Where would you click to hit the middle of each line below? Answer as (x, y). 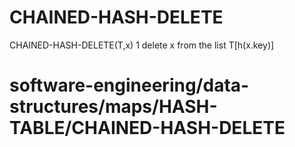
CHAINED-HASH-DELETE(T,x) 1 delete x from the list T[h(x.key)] (142, 45)
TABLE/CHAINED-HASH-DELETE (147, 128)
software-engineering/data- (129, 85)
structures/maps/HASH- (113, 107)
